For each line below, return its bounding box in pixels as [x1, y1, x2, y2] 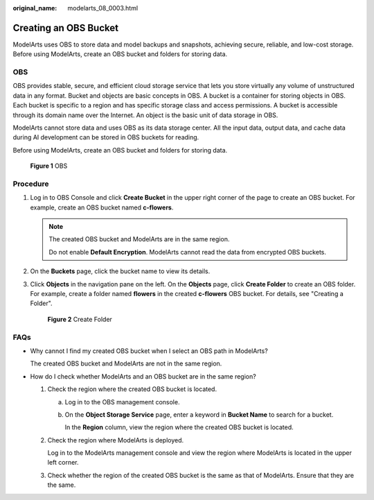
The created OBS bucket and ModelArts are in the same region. [48, 235, 230, 243]
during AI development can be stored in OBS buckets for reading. [12, 133, 199, 141]
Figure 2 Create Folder [47, 315, 112, 323]
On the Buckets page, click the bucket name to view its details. [30, 267, 211, 275]
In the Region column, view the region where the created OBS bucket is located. [64, 423, 294, 431]
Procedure [12, 179, 49, 189]
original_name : [12, 4, 57, 12]
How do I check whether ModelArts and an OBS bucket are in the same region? [30, 372, 256, 381]
